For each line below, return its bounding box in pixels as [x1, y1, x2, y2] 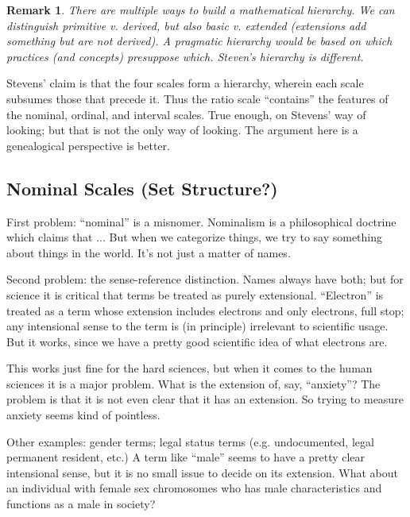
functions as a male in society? [6, 496, 156, 512]
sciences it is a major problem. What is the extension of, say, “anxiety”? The [6, 375, 381, 392]
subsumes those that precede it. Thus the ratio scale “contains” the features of [6, 90, 389, 106]
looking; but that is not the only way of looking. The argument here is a [6, 122, 358, 138]
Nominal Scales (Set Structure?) [6, 176, 278, 200]
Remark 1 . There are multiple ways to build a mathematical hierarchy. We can [6, 2, 395, 17]
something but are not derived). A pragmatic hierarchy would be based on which [6, 33, 393, 49]
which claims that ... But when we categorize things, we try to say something [6, 229, 383, 245]
